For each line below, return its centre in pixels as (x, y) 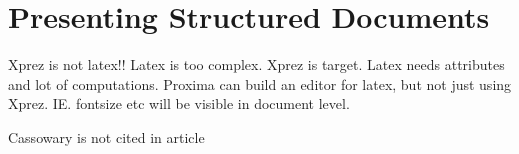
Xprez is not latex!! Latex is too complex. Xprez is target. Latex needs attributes (256, 64)
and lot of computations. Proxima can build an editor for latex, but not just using (260, 83)
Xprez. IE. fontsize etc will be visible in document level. (179, 103)
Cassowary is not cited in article (106, 136)
